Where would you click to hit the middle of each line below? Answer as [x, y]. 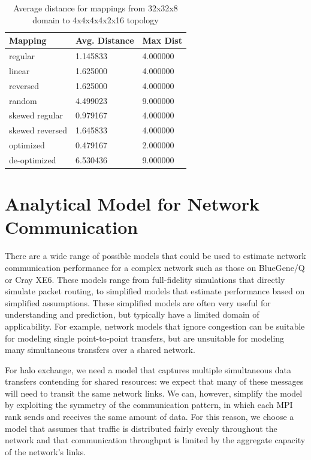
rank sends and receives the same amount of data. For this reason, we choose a [150, 417]
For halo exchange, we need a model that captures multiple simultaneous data [148, 369]
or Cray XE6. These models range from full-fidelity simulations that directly [145, 279]
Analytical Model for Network [132, 204]
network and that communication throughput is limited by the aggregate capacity [155, 440]
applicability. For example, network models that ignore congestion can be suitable [155, 326]
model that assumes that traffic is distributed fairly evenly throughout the [141, 428]
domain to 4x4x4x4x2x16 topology [96, 19]
